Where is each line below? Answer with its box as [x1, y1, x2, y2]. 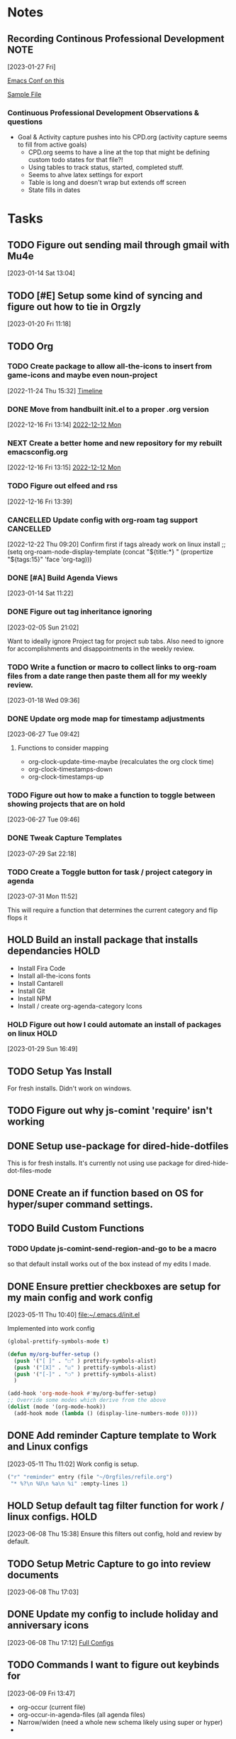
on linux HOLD [7, 1028, 58, 1038]
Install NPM [17, 994, 52, 1003]
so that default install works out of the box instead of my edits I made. [7, 1260, 211, 1268]
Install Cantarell [17, 979, 64, 987]
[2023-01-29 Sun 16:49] [7, 1045, 78, 1053]
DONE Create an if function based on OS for [7, 1187, 204, 1199]
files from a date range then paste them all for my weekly [7, 671, 208, 681]
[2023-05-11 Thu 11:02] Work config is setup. [7, 1459, 140, 1468]
